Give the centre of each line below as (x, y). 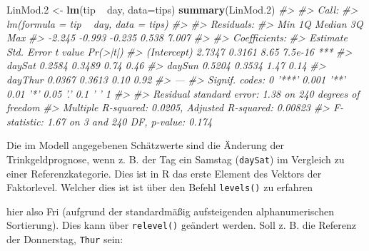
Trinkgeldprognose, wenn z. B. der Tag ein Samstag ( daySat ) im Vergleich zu (176, 159)
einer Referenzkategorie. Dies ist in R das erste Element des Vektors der (164, 173)
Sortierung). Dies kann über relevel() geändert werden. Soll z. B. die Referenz (182, 225)
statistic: (25, 121)
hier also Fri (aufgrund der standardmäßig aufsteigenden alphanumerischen (170, 211)
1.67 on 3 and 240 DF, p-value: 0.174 (130, 121)
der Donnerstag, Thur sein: (65, 239)
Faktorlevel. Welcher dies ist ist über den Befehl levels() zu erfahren (160, 187)
